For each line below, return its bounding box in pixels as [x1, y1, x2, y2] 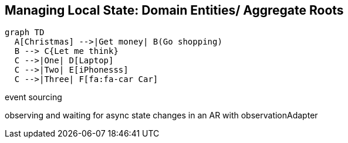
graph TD [5, 28, 45, 38]
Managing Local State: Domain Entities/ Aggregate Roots [5, 3, 344, 18]
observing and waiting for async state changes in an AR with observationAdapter [5, 110, 318, 121]
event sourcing [5, 92, 62, 103]
